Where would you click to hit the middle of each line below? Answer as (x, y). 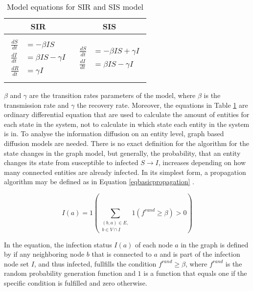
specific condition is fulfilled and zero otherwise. (76, 282)
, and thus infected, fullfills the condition (95, 263)
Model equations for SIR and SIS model (75, 7)
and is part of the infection (200, 254)
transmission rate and (36, 105)
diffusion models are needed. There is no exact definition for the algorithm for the (126, 143)
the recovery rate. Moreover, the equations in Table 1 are (162, 105)
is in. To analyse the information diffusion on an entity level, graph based (114, 133)
